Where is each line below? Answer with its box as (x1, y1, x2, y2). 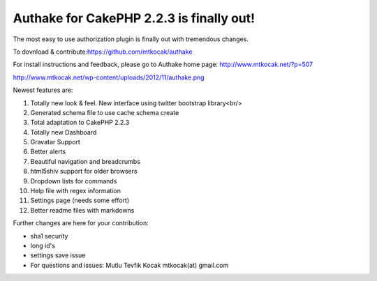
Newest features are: (13, 86, 73, 94)
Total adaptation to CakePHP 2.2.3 (30, 119, 130, 127)
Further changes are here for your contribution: (13, 219, 149, 227)
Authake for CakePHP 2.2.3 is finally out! (13, 10, 255, 26)
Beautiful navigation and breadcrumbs (30, 157, 141, 165)
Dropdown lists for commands (30, 176, 117, 185)
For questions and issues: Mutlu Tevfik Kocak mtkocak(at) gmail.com (30, 261, 229, 269)
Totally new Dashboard (30, 128, 97, 136)
